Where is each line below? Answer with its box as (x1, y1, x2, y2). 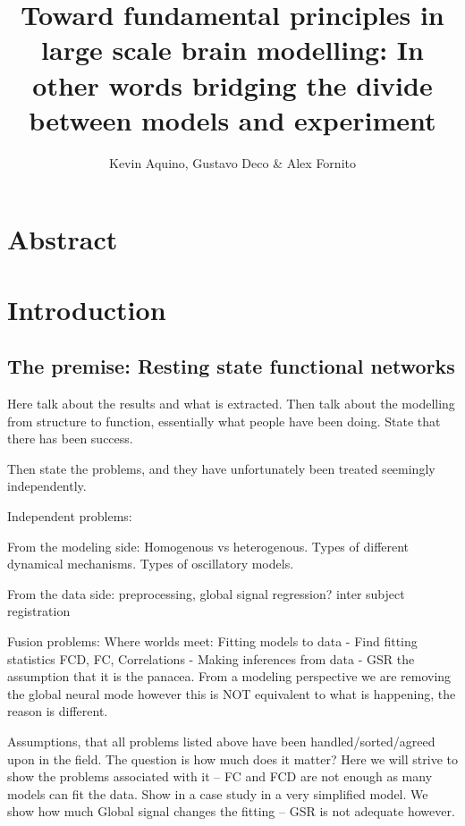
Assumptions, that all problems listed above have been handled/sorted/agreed (7, 731, 435, 750)
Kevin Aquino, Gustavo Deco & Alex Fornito (109, 153, 356, 172)
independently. (7, 476, 87, 495)
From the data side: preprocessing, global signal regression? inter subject (7, 584, 405, 603)
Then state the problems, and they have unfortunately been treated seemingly (7, 459, 435, 477)
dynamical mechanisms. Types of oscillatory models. (7, 554, 294, 573)
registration (7, 602, 71, 620)
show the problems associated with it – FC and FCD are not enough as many (7, 767, 433, 786)
